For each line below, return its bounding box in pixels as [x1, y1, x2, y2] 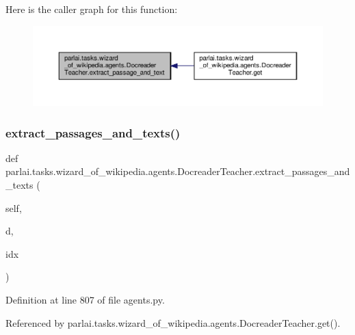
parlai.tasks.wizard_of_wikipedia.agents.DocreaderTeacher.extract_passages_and [5, 164, 350, 178]
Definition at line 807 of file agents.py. [5, 292, 165, 306]
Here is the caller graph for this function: [5, 2, 178, 16]
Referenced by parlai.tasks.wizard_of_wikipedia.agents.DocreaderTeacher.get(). [5, 315, 341, 330]
